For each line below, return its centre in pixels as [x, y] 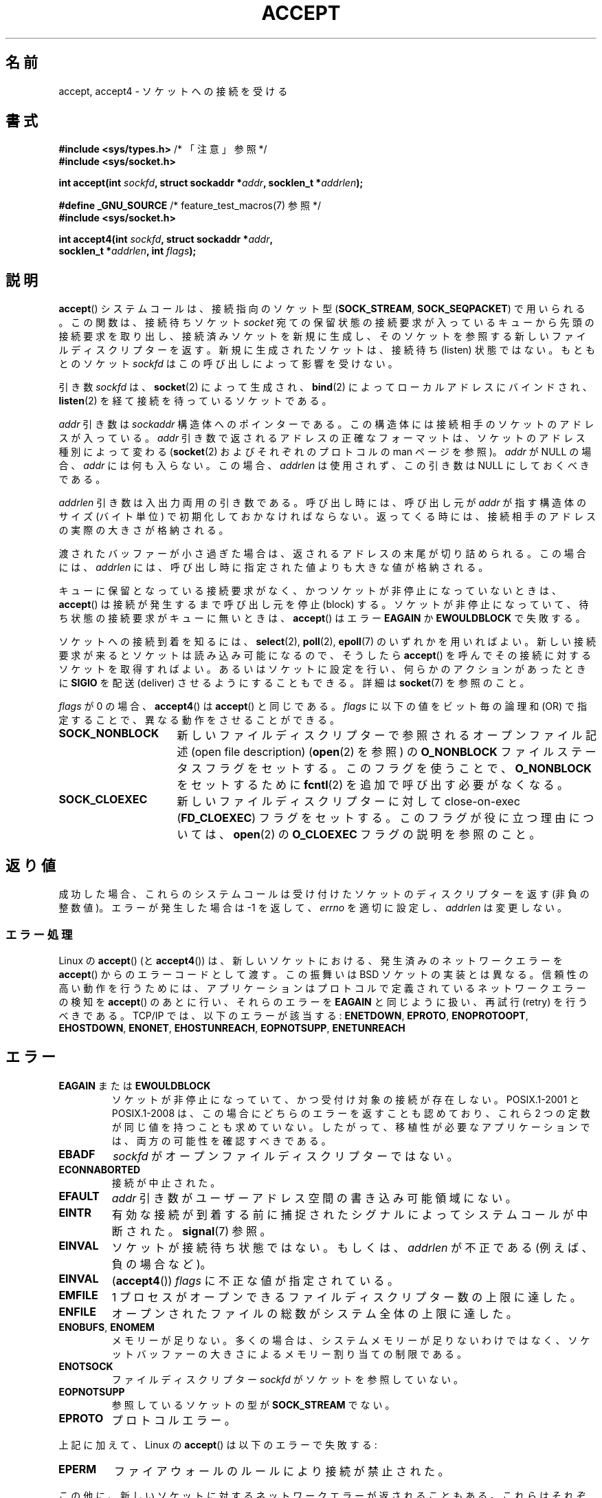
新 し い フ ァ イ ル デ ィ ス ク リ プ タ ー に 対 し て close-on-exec [348, 802]
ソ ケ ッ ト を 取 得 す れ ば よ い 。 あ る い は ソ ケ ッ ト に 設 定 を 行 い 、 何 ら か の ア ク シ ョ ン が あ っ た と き [322, 669]
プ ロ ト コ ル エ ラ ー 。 [174, 1420]
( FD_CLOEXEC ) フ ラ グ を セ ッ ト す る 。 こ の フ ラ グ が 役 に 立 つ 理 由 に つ [386, 818]
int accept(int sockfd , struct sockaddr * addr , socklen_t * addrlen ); [211, 183]
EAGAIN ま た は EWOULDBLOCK [135, 1085]
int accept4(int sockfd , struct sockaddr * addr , [166, 239]
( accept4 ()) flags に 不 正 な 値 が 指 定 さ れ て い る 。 [255, 1280]
